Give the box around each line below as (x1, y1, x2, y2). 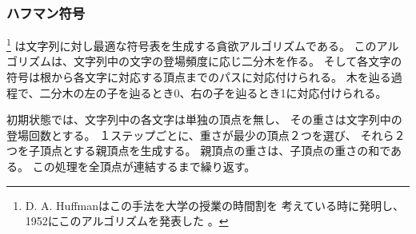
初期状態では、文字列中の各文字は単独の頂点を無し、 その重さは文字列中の (6, 111, 402, 128)
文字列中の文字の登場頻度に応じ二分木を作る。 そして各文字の (73, 53, 402, 69)
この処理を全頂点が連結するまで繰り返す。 (32, 158, 256, 175)
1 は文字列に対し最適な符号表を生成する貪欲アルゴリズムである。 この (6, 35, 377, 54)
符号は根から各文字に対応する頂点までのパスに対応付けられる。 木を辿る (6, 69, 391, 85)
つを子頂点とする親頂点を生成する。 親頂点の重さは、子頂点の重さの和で (6, 142, 391, 159)
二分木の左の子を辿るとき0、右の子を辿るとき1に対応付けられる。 (39, 84, 387, 101)
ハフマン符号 (6, 2, 86, 22)
